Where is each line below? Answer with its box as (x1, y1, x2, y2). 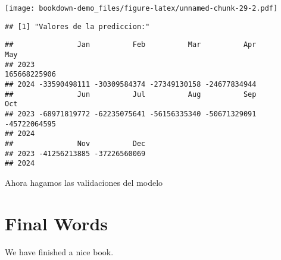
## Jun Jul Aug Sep (5, 90, 257, 99)
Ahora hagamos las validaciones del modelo (5, 176, 163, 188)
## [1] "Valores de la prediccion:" (5, 22, 150, 31)
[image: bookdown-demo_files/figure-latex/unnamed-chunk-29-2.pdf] (5, 4, 278, 12)
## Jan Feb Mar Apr (5, 40, 257, 49)
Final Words (5, 211, 108, 235)
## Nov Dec (5, 139, 146, 148)
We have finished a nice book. (5, 245, 114, 258)
